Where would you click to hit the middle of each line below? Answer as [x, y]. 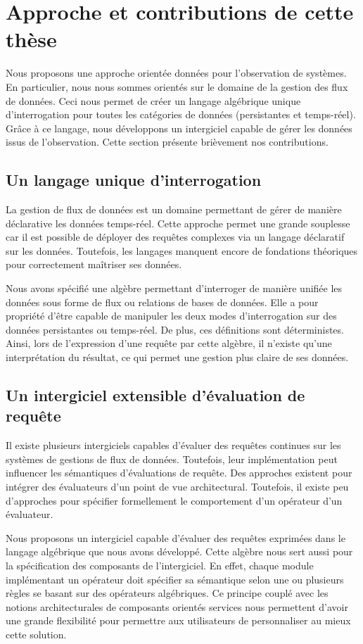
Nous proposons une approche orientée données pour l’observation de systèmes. [176, 73]
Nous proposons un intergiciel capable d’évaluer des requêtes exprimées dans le [176, 537]
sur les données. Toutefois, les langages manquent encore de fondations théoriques [182, 250]
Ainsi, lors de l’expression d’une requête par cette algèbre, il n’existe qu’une [169, 343]
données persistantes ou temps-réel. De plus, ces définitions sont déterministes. [175, 329]
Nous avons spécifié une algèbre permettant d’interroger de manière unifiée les [174, 288]
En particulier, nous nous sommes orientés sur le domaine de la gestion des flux [177, 86]
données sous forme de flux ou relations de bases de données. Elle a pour [162, 302]
